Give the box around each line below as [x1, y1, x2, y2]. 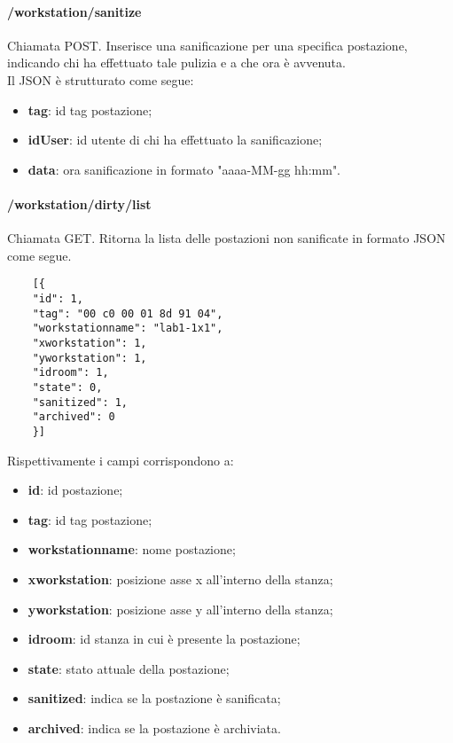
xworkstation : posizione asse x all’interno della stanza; [27, 569, 333, 588]
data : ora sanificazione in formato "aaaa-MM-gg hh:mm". [27, 160, 341, 178]
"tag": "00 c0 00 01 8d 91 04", [32, 307, 223, 320]
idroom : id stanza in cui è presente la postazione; [27, 630, 301, 648]
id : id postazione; [27, 481, 123, 499]
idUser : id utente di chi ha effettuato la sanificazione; [27, 130, 323, 149]
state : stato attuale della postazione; [27, 659, 230, 677]
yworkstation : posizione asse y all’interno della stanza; [27, 599, 333, 618]
